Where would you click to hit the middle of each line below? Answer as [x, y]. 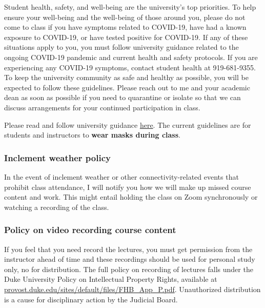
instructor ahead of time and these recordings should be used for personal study [130, 259]
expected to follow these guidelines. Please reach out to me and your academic [127, 87]
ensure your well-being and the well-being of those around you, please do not [125, 17]
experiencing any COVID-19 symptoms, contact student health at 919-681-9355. [130, 67]
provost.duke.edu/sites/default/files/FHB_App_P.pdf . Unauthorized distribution [132, 289]
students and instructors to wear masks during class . [92, 135]
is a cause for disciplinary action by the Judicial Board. [91, 299]
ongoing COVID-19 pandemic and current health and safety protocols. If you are [131, 57]
